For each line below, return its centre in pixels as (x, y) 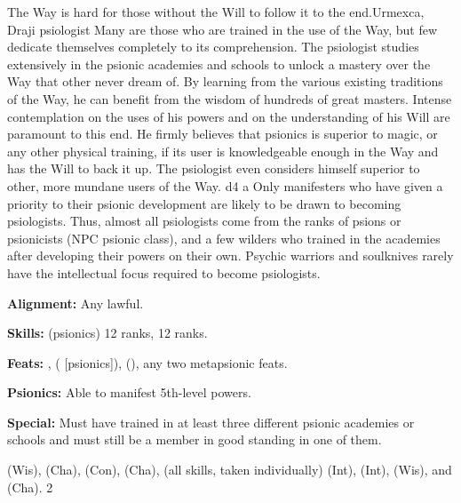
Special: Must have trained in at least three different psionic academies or (211, 422)
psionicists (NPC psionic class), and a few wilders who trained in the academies (224, 238)
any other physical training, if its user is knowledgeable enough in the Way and (223, 151)
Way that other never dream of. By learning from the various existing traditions (225, 81)
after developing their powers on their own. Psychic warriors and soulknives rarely (230, 255)
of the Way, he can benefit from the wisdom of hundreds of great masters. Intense (230, 98)
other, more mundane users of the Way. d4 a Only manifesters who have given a (225, 185)
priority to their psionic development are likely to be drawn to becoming (204, 203)
